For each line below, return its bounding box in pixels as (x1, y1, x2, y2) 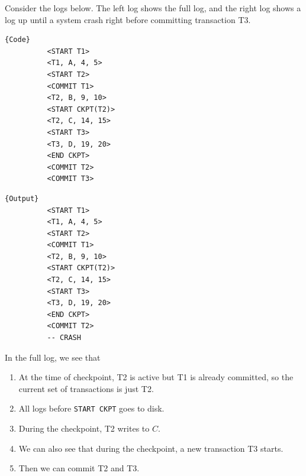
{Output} (5, 194, 39, 203)
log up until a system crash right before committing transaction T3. (5, 13, 251, 25)
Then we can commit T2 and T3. (18, 462, 140, 474)
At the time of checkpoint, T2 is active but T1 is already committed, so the (18, 371, 294, 383)
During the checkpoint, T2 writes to (18, 422, 150, 435)
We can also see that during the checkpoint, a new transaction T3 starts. (18, 442, 284, 454)
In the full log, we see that (5, 351, 101, 363)
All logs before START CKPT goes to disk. (18, 402, 165, 415)
